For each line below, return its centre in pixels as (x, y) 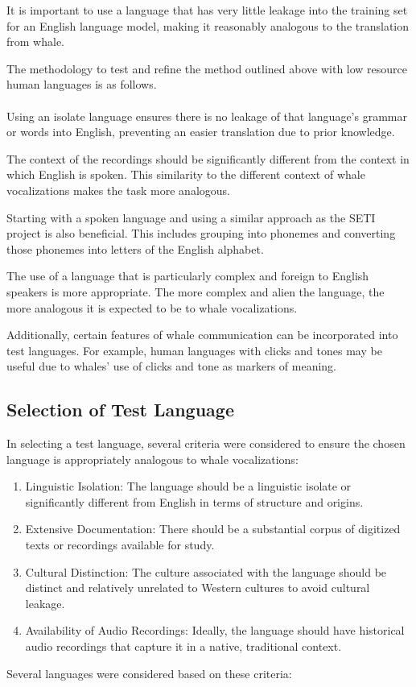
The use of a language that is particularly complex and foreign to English (188, 276)
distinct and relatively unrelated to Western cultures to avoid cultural (198, 588)
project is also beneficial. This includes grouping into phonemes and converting (201, 233)
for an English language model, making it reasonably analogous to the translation (208, 25)
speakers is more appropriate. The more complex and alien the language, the (196, 291)
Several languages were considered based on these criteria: (149, 673)
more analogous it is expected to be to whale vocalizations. (152, 307)
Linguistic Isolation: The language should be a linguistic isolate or (188, 486)
